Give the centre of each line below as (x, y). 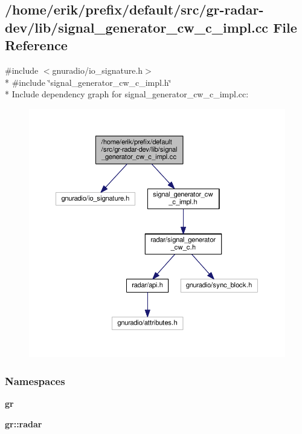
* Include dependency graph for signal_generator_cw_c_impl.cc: (127, 94)
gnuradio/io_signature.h (98, 70)
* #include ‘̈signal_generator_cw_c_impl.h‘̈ (88, 82)
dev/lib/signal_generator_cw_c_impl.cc (137, 27)
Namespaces (35, 381)
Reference (36, 45)
